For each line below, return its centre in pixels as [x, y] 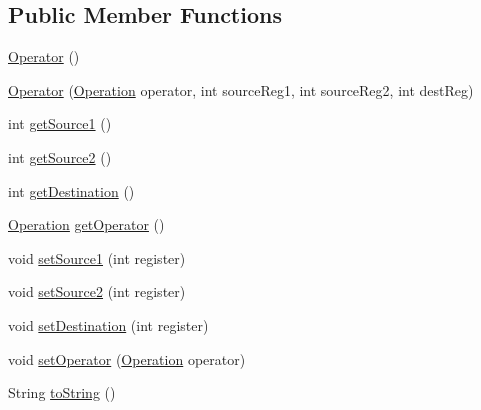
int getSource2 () [60, 156]
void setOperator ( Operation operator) [127, 358]
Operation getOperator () [86, 224]
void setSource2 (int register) [97, 291]
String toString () [62, 392]
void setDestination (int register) [108, 324]
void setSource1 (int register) [97, 257]
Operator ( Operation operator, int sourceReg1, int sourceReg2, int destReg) [241, 89]
